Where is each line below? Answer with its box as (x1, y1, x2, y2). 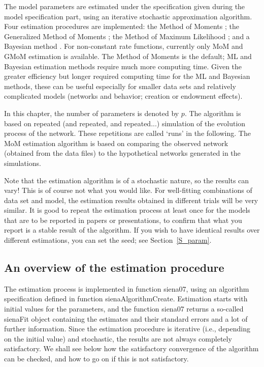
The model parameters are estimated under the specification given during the (4, 1, 245, 11)
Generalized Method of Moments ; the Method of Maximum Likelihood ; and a (4, 31, 250, 41)
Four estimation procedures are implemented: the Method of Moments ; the (4, 21, 239, 32)
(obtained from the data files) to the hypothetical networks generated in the (4, 148, 241, 158)
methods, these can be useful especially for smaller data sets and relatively (4, 80, 236, 91)
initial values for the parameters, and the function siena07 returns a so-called (4, 303, 244, 314)
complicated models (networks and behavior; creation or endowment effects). (4, 91, 243, 101)
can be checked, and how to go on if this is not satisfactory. (4, 353, 189, 364)
